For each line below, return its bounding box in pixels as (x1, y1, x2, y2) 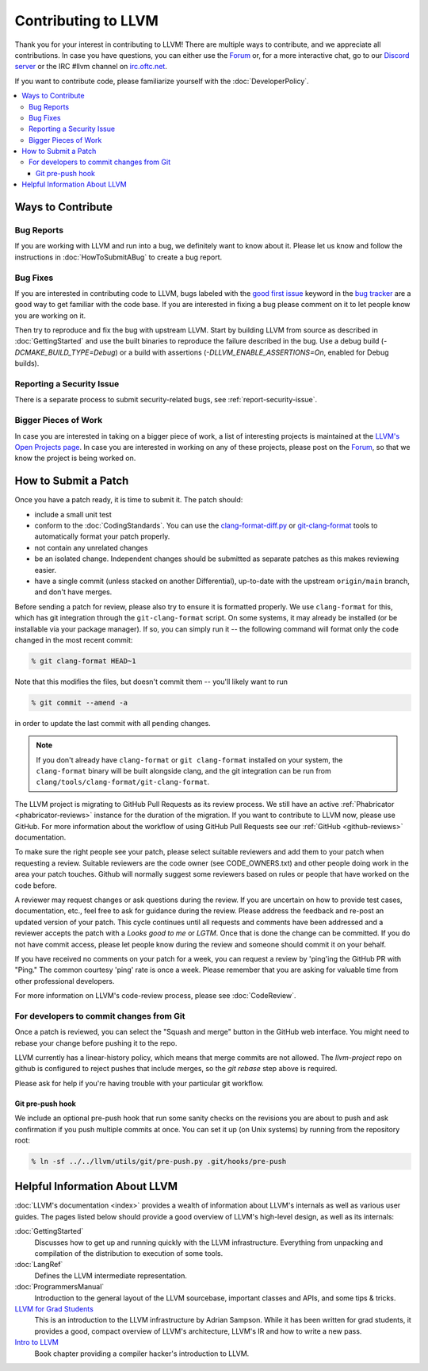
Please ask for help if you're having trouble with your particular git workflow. (14, 1078, 265, 1088)
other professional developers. (14, 976, 115, 985)
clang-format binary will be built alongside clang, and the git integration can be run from (36, 766, 332, 776)
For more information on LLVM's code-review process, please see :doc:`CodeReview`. (14, 991, 296, 1000)
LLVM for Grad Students (14, 1304, 94, 1313)
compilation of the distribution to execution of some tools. (34, 1248, 224, 1258)
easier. (34, 565, 57, 574)
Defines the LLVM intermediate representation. (34, 1270, 188, 1281)
